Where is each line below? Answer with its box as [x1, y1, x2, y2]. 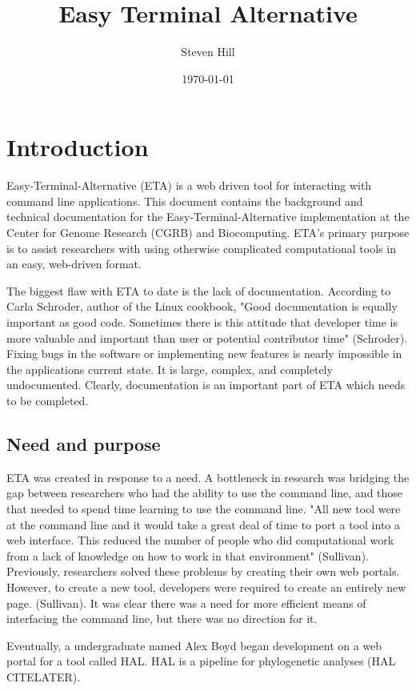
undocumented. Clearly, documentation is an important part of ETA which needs [6, 376, 406, 393]
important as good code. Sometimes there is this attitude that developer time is [6, 314, 398, 330]
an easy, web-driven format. [6, 255, 142, 272]
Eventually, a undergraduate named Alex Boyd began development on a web [6, 637, 382, 653]
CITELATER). [6, 668, 81, 685]
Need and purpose [6, 431, 161, 456]
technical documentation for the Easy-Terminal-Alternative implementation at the [6, 208, 410, 225]
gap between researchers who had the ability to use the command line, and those [6, 484, 403, 501]
